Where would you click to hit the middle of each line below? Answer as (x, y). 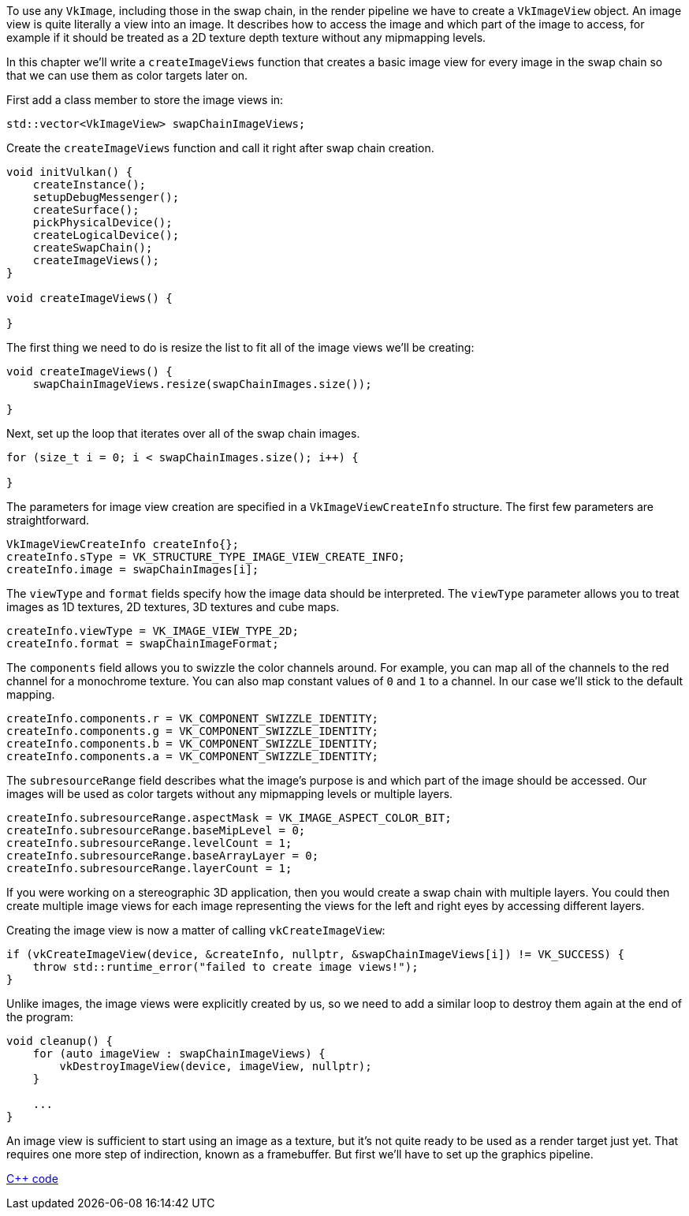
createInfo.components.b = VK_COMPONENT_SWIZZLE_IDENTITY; (193, 744)
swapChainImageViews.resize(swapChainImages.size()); (202, 384)
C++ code (32, 1179)
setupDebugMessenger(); (106, 197)
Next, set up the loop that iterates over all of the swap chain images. (183, 433)
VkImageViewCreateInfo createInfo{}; (123, 544)
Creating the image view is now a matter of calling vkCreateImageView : (196, 930)
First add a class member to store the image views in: (145, 100)
